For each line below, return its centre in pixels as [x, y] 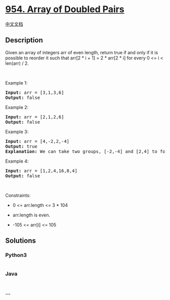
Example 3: [17, 132]
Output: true [22, 146]
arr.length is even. [31, 215]
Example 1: [16, 83]
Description [24, 40]
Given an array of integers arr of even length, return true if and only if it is [82, 52]
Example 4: [17, 161]
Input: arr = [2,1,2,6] [35, 117]
